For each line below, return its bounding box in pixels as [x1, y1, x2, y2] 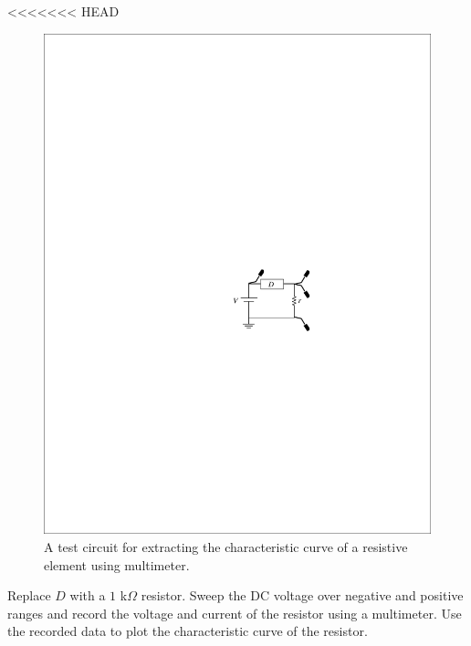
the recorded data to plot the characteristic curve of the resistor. [7, 621, 368, 641]
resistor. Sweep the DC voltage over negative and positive [141, 586, 464, 605]
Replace [7, 586, 51, 605]
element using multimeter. [44, 555, 190, 574]
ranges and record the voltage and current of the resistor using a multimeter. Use [7, 603, 462, 622]
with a [69, 586, 106, 605]
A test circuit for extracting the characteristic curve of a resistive [44, 537, 408, 557]
